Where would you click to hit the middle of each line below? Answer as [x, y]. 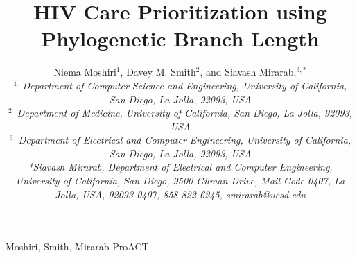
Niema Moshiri [85, 72]
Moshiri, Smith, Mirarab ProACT [77, 247]
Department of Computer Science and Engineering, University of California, [185, 85]
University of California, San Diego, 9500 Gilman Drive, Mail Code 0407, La [180, 181]
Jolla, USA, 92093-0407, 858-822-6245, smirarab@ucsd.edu [180, 194]
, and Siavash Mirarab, [248, 72]
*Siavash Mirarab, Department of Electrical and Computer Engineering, [180, 167]
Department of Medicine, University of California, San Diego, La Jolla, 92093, [185, 113]
